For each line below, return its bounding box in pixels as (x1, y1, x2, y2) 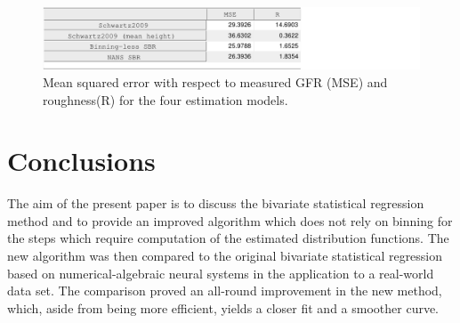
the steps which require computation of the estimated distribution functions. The (7, 229, 449, 247)
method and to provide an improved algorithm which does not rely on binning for (7, 211, 453, 230)
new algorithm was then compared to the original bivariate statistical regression (7, 246, 443, 265)
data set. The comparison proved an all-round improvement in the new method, (7, 281, 442, 300)
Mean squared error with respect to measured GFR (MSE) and (43, 72, 388, 91)
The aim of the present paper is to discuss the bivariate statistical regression (7, 194, 424, 213)
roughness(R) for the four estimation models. (43, 90, 288, 109)
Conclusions (7, 142, 156, 179)
